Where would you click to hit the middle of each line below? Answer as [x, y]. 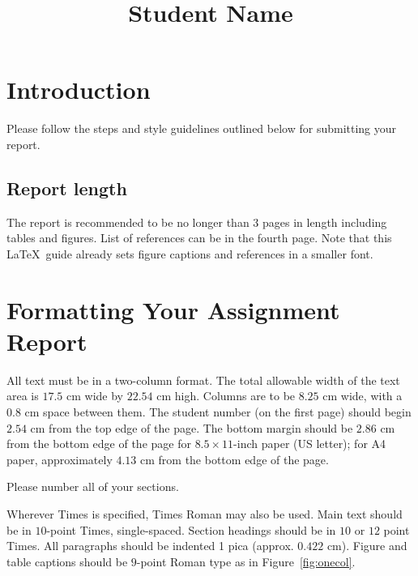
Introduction [79, 90]
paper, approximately [60, 459]
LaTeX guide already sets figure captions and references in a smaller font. [190, 253]
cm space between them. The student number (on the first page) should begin [218, 411]
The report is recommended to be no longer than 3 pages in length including [197, 222]
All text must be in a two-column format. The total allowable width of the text [203, 380]
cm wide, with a [363, 396]
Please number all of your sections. [93, 486]
